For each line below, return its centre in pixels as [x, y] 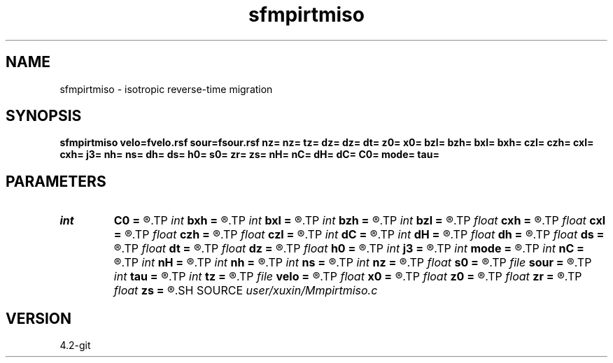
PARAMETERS [56, 181]
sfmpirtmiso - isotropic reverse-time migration [166, 89]
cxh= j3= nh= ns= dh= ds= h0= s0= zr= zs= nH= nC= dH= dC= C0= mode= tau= [249, 155]
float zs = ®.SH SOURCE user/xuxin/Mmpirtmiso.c [246, 291]
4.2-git [75, 346]
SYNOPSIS [44, 116]
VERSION [39, 318]
